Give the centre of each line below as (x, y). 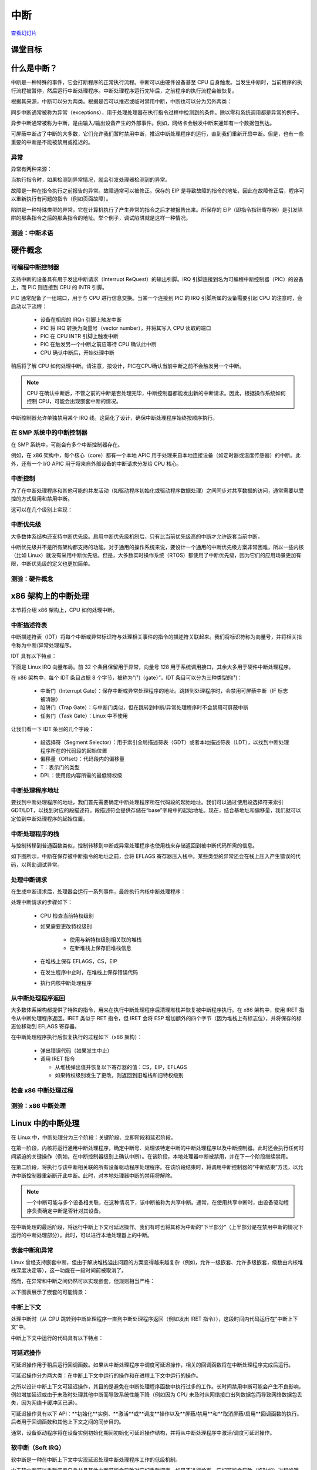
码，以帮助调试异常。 (37, 864)
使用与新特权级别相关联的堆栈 (106, 940)
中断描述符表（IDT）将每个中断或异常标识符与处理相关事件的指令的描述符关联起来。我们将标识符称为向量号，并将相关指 (156, 637)
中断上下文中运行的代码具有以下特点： (57, 1338)
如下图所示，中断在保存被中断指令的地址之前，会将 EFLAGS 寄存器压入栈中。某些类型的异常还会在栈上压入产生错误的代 (156, 856)
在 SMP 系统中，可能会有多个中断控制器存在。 (67, 445)
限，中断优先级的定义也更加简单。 (52, 563)
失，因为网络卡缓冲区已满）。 (45, 1403)
